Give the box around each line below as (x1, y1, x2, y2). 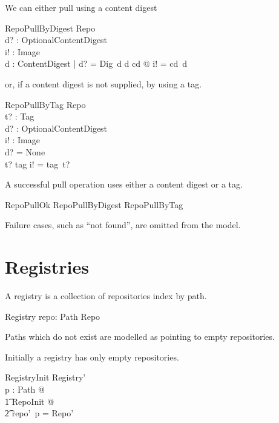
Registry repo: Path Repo (5, 310, 100, 322)
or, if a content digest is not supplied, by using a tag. (5, 77, 202, 90)
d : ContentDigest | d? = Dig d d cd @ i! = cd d (5, 57, 188, 70)
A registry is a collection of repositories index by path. (5, 289, 207, 302)
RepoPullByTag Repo (5, 98, 86, 110)
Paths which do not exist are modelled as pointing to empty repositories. (5, 330, 275, 343)
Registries (5, 254, 89, 279)
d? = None (5, 145, 45, 158)
